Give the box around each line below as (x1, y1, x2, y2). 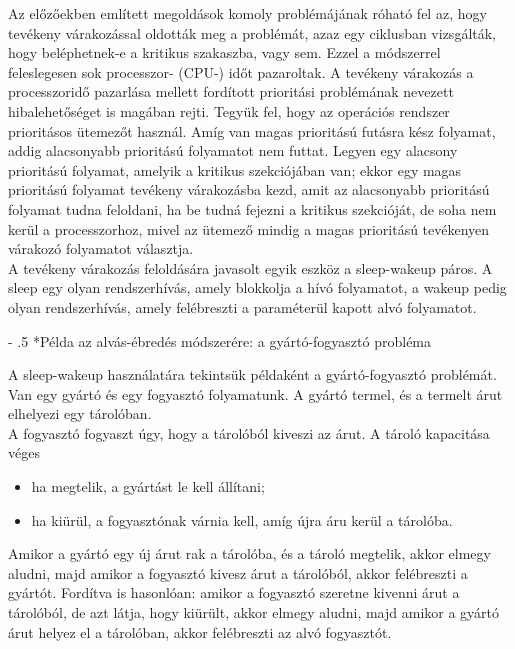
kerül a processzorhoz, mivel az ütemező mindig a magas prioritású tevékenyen (8, 218, 490, 239)
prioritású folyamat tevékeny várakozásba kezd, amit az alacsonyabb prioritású (8, 179, 490, 200)
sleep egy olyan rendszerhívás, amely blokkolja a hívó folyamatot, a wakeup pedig (8, 277, 507, 298)
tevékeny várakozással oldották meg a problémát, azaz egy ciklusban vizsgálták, (8, 22, 497, 43)
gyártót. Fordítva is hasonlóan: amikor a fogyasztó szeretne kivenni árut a (8, 582, 460, 603)
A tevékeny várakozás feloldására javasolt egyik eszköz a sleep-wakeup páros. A (8, 257, 493, 278)
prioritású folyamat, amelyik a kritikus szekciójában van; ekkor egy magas (8, 159, 462, 180)
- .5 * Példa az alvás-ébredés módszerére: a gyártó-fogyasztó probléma (8, 330, 432, 351)
